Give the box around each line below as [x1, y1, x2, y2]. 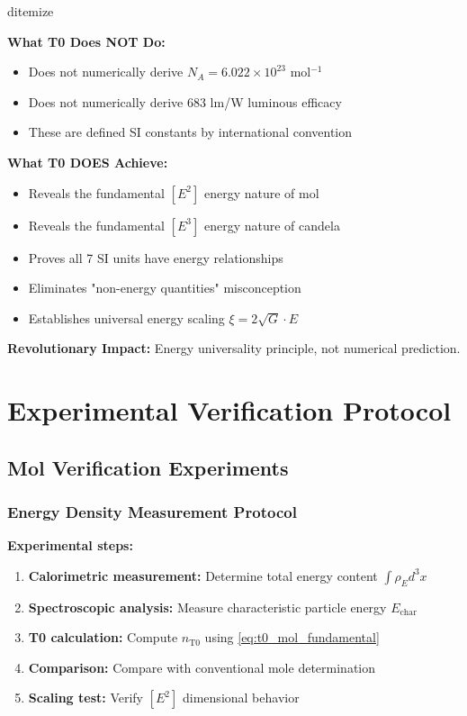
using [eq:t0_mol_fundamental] [204, 628, 380, 647]
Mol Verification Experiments [7, 453, 289, 481]
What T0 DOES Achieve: [7, 152, 168, 171]
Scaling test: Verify [28, 688, 144, 707]
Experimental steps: [7, 536, 133, 555]
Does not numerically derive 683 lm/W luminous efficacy [28, 92, 342, 111]
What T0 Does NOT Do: [7, 32, 166, 50]
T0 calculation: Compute [28, 628, 178, 647]
